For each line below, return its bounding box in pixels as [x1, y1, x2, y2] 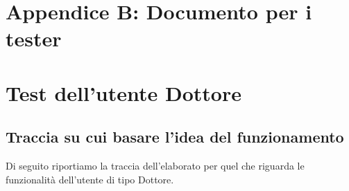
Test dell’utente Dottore [6, 78, 241, 107]
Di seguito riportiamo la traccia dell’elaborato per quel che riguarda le [6, 158, 305, 173]
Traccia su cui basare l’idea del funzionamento [6, 126, 344, 147]
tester [6, 24, 62, 53]
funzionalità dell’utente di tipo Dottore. [6, 172, 174, 186]
